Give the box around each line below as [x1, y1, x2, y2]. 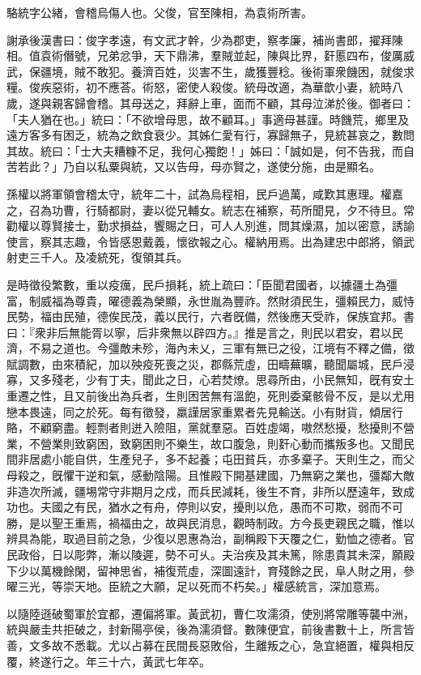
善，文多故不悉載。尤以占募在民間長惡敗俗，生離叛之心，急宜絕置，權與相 [6, 636, 403, 653]
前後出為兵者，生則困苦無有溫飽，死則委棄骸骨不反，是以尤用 [85, 387, 415, 404]
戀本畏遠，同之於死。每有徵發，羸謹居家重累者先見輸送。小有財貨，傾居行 [6, 403, 403, 420]
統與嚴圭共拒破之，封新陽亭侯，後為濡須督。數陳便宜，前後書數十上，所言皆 [6, 621, 415, 638]
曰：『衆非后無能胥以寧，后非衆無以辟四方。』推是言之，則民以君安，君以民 [6, 323, 403, 340]
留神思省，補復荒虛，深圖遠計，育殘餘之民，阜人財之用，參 [96, 562, 415, 579]
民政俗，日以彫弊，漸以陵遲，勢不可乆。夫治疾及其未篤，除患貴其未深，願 [6, 546, 403, 562]
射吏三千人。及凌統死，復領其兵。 [6, 249, 188, 266]
